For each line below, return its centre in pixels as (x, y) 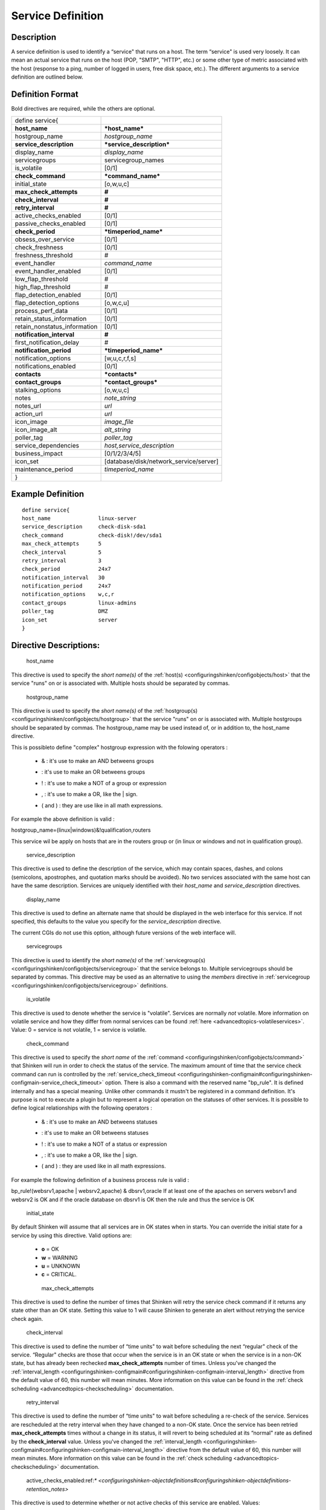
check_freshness (39, 247)
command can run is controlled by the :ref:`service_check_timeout (94, 1074)
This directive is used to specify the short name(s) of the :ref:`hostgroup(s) (104, 710)
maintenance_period (44, 469)
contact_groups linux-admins (79, 603)
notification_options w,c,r (68, 594)
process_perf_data (41, 310)
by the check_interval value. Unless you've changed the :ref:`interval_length (107, 1441)
